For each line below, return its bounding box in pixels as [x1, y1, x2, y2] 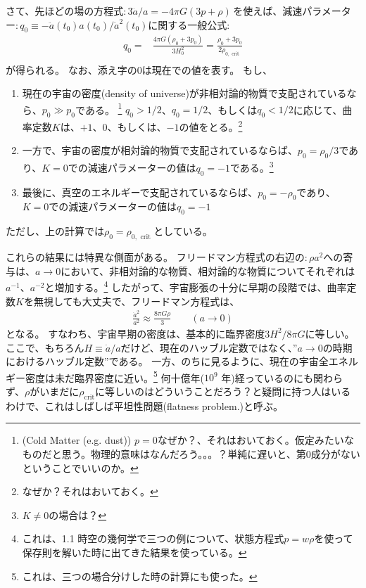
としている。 [153, 224, 213, 238]
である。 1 [75, 100, 122, 117]
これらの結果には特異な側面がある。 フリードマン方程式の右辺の [6, 250, 305, 264]
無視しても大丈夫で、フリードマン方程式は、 [33, 293, 240, 308]
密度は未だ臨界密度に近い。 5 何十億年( [25, 368, 204, 385]
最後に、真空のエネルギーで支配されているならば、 [22, 184, 258, 199]
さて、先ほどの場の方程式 [6, 4, 124, 18]
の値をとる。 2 [179, 117, 243, 134]
